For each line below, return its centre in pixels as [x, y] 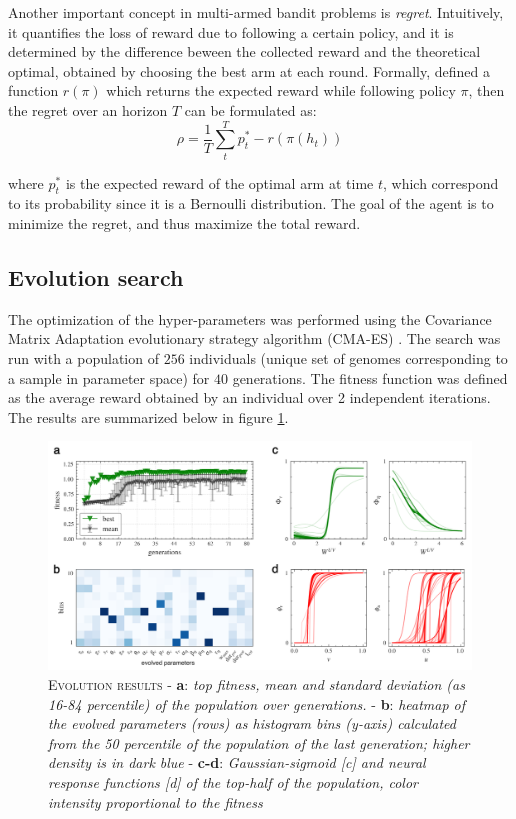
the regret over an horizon [88, 109]
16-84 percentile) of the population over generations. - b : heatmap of [257, 703]
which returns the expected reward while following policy [281, 90]
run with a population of [83, 358]
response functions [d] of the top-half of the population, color [233, 781]
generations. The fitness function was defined [370, 377]
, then [486, 90]
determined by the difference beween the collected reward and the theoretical [244, 51]
